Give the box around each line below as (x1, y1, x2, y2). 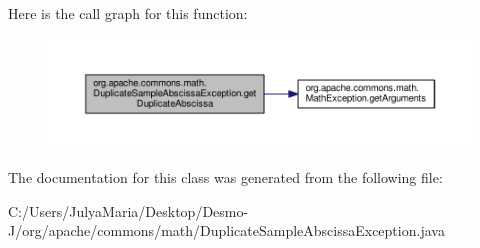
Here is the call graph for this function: (8, 3, 248, 23)
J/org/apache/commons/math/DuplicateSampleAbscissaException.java (8, 220, 445, 241)
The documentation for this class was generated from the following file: (8, 167, 443, 188)
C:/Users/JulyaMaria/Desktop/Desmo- (8, 200, 249, 221)
